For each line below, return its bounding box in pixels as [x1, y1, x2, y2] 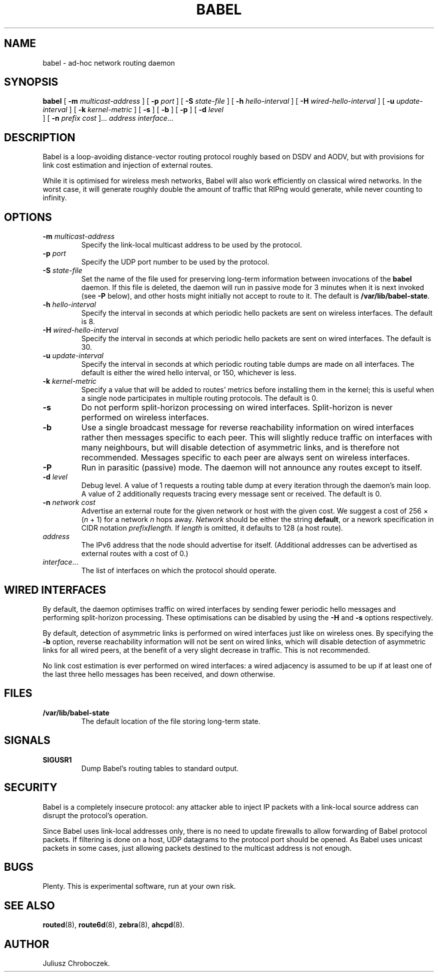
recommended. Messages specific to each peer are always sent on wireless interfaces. [81, 452, 410, 463]
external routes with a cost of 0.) [81, 549, 188, 558]
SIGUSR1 [42, 755, 72, 764]
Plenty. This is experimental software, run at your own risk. [42, 882, 236, 891]
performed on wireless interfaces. [81, 412, 209, 423]
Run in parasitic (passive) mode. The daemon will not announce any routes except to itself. [81, 462, 422, 473]
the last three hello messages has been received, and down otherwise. [42, 669, 275, 678]
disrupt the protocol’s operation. [42, 811, 148, 820]
